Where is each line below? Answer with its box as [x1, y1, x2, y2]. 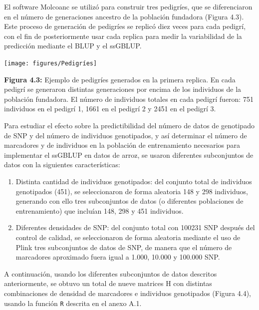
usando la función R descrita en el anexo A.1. [4, 298, 142, 308]
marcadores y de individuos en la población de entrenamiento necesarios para [4, 140, 241, 150]
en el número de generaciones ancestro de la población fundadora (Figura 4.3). [4, 11, 244, 21]
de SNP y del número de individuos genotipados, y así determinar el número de [4, 130, 247, 140]
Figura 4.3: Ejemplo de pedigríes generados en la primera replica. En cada [4, 74, 236, 84]
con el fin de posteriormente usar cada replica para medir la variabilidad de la [4, 30, 242, 41]
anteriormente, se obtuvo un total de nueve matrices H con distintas [4, 278, 212, 289]
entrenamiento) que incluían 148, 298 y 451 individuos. [15, 205, 184, 216]
